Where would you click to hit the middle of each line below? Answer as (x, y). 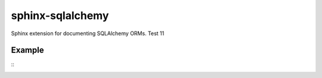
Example (27, 50)
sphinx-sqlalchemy (60, 15)
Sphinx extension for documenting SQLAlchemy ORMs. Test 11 (88, 33)
